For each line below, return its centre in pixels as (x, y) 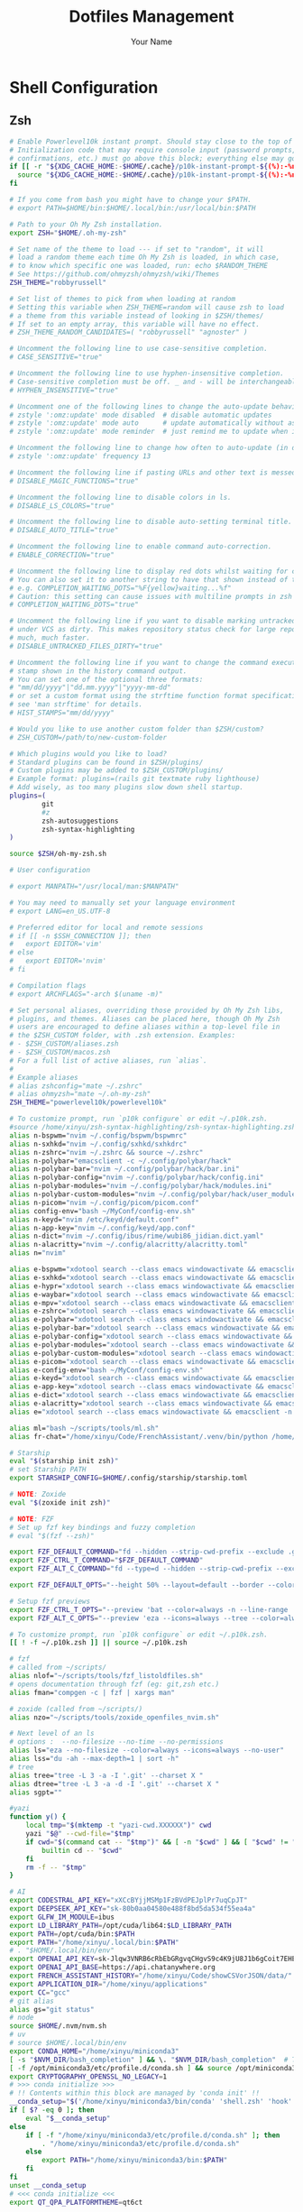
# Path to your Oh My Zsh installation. (87, 224)
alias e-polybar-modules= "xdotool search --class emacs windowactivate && (153, 1345)
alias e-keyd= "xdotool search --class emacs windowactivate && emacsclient (155, 1378)
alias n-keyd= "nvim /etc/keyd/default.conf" (94, 1220)
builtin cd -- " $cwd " (83, 1850)
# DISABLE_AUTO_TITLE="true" (64, 530)
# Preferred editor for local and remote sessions (106, 927)
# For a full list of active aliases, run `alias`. (108, 1060)
